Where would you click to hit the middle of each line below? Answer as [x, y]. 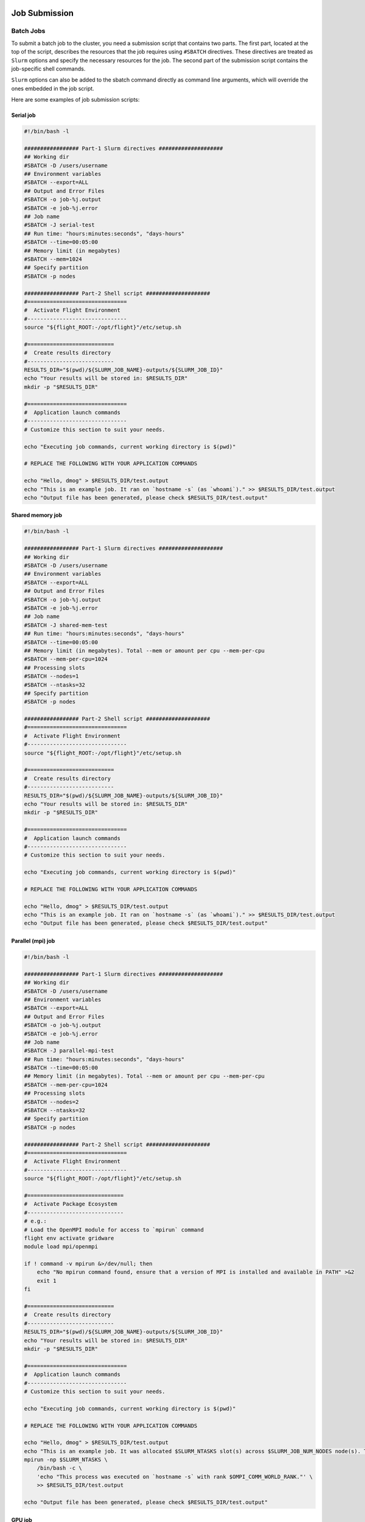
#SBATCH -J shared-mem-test [66, 625]
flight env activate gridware [69, 1238]
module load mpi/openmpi [61, 1247]
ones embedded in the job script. [53, 88]
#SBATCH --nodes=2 [51, 1102]
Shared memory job [37, 515]
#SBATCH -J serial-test [60, 225]
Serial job [23, 115]
